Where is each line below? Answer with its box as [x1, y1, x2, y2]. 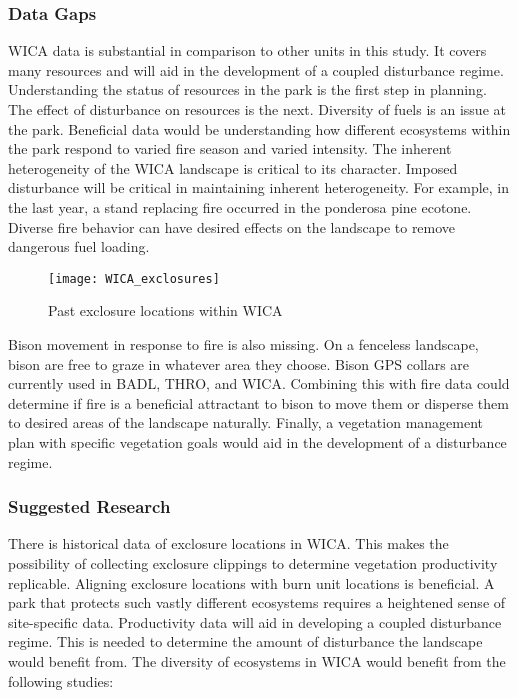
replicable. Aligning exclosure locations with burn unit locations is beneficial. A [8, 572, 495, 593]
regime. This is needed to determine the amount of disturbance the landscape [8, 631, 483, 652]
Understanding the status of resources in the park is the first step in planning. [8, 79, 487, 100]
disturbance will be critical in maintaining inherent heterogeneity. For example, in [8, 177, 510, 198]
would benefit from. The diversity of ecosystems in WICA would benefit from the [8, 650, 506, 671]
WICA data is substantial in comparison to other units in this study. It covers [8, 40, 487, 61]
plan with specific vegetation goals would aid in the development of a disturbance [8, 431, 507, 452]
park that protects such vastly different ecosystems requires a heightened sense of [8, 592, 506, 613]
